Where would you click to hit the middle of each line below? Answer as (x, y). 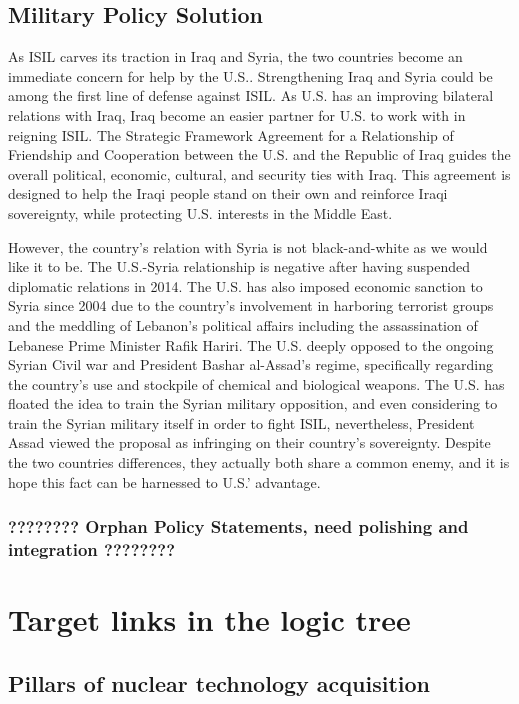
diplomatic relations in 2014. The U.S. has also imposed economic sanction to (245, 285)
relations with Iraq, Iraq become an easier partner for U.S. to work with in (237, 114)
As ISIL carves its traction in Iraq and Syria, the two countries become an (235, 56)
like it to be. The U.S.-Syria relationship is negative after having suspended (239, 266)
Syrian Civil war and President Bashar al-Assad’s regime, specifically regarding (250, 364)
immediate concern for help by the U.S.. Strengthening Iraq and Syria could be (250, 75)
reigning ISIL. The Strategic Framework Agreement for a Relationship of (231, 134)
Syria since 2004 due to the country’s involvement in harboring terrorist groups (251, 305)
